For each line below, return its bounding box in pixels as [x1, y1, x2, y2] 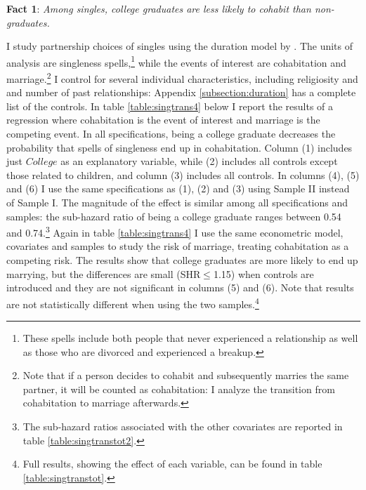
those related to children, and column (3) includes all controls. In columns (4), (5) [6, 167, 360, 182]
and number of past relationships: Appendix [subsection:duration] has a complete [6, 85, 356, 100]
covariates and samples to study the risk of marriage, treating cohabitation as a [6, 239, 349, 253]
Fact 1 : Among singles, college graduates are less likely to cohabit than [6, 1, 311, 15]
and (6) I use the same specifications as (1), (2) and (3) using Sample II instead [6, 181, 350, 196]
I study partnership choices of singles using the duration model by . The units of [6, 39, 353, 53]
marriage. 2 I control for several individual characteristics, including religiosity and [6, 69, 358, 86]
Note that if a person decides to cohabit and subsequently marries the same [22, 368, 349, 383]
